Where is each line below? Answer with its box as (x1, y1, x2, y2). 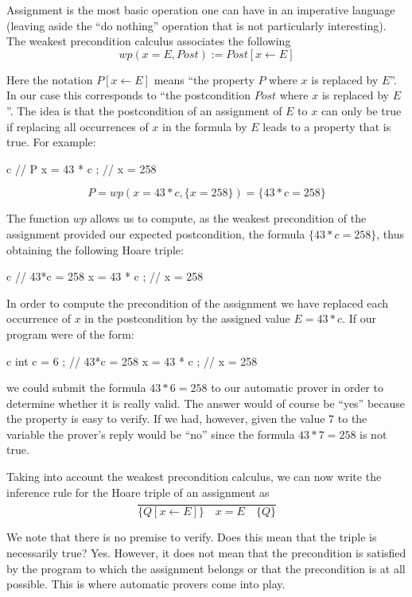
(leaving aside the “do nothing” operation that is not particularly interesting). (6, 17, 387, 33)
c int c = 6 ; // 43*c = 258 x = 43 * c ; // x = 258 (6, 352, 258, 369)
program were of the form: (6, 325, 134, 342)
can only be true (321, 102, 402, 118)
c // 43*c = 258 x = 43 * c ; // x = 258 (6, 268, 204, 285)
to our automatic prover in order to (211, 379, 383, 396)
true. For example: (6, 134, 96, 150)
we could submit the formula (6, 379, 146, 396)
